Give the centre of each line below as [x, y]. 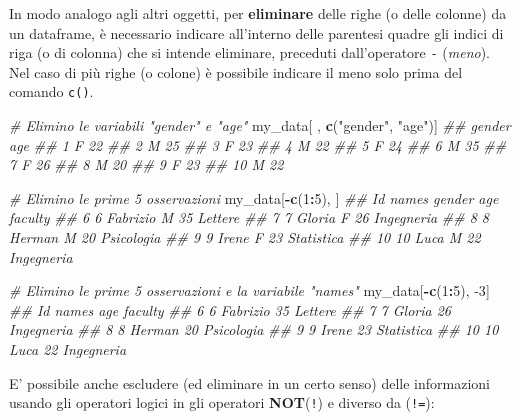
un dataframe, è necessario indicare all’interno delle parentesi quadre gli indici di [256, 32]
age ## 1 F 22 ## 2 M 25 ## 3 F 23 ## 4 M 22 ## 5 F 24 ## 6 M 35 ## [258, 144]
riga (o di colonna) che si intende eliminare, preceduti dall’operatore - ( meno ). [250, 52]
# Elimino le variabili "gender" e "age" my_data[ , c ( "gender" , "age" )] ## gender [260, 125]
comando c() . [51, 91]
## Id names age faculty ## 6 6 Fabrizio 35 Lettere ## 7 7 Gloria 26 [230, 309]
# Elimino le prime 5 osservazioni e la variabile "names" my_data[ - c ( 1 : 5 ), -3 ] [249, 290]
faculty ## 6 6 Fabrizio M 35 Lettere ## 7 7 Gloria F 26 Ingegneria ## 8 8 [249, 217]
